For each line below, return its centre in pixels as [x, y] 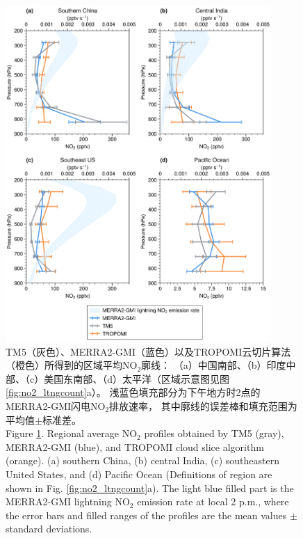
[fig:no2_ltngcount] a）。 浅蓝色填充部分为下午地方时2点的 [133, 392]
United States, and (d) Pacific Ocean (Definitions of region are [139, 474]
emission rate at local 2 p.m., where [213, 501]
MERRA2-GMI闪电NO [56, 405]
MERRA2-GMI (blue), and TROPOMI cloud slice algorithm [135, 446]
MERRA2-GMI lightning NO [68, 501]
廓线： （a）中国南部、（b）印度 [214, 365]
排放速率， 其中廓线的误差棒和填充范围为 [203, 405]
